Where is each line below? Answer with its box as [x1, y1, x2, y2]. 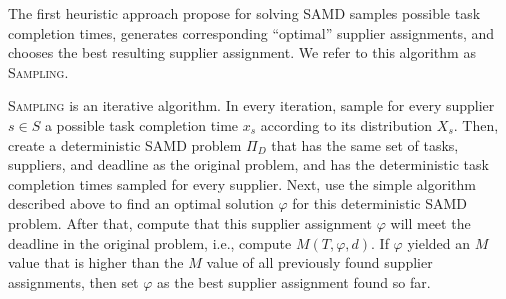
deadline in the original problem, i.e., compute [8, 232, 292, 253]
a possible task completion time [44, 114, 239, 135]
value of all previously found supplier [206, 252, 433, 273]
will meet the [390, 212, 471, 233]
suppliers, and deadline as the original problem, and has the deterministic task [8, 154, 489, 175]
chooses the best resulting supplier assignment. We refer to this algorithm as [8, 42, 476, 63]
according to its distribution [260, 114, 433, 135]
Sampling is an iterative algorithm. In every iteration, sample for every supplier [8, 95, 495, 116]
